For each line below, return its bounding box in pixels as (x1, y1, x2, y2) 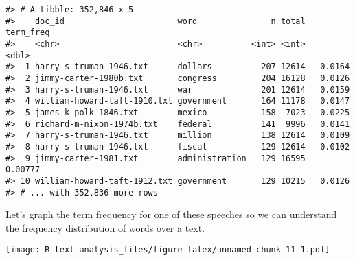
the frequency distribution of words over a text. (5, 220, 205, 235)
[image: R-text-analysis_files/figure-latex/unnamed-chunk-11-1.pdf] (5, 245, 330, 255)
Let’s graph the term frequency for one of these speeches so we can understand (5, 207, 337, 222)
